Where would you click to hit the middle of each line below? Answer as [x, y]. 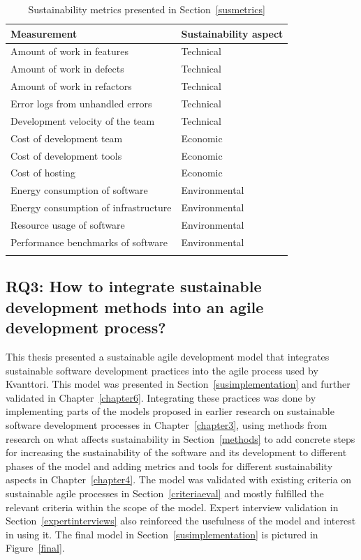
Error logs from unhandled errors [81, 103]
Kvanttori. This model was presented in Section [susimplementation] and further [178, 384]
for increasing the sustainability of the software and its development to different [176, 452]
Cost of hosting [43, 173]
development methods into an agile [135, 307]
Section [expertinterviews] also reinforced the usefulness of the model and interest [181, 521]
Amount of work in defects [67, 69]
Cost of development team [67, 138]
